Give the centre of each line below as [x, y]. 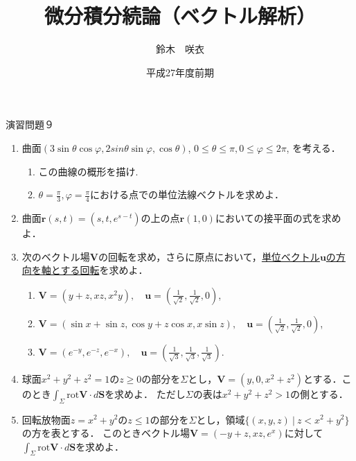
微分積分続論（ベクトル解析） [180, 16]
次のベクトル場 [56, 256]
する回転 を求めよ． [104, 270]
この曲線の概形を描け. [88, 171]
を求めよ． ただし [145, 393]
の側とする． [319, 393]
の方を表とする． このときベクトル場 [106, 433]
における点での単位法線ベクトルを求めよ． [187, 194]
